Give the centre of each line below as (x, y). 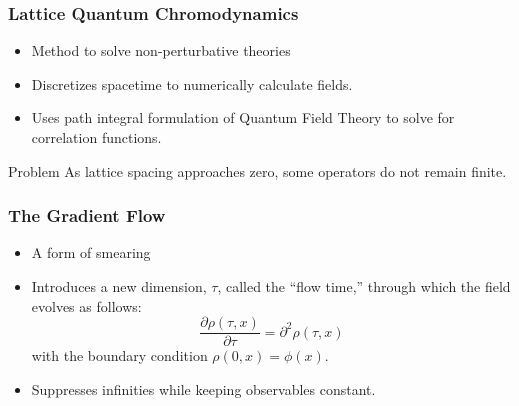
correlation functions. (96, 137)
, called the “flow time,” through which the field (364, 286)
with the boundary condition (119, 355)
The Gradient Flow (87, 215)
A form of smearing (91, 252)
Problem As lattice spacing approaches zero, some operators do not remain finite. (257, 170)
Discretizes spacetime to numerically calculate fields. (192, 83)
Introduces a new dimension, (119, 286)
